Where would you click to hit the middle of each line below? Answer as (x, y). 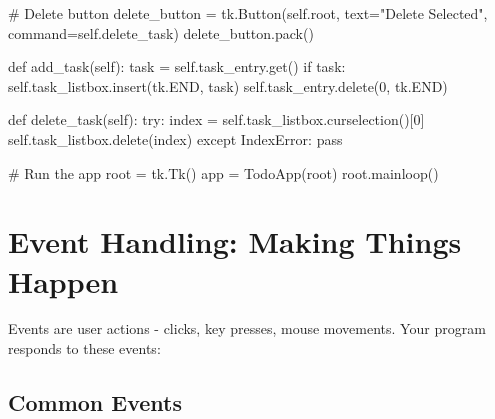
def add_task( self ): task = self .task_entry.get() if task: (177, 66)
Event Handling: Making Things (235, 241)
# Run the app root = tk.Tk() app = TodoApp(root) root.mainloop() (223, 172)
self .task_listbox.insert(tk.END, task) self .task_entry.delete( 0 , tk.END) (228, 85)
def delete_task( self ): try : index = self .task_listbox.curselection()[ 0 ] (216, 119)
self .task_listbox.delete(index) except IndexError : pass (175, 138)
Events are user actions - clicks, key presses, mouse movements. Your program (247, 328)
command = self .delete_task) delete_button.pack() (161, 32)
